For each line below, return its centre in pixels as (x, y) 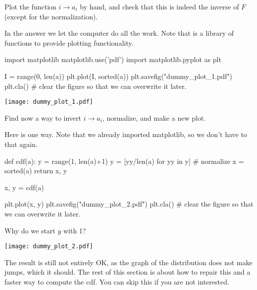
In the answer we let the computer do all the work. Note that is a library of (119, 33)
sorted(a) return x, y (36, 171)
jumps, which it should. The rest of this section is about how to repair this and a (128, 272)
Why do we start (30, 230)
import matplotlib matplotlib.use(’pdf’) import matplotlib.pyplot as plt (113, 59)
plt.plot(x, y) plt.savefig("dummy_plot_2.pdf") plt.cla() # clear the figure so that (129, 204)
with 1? (75, 230)
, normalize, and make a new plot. (154, 117)
